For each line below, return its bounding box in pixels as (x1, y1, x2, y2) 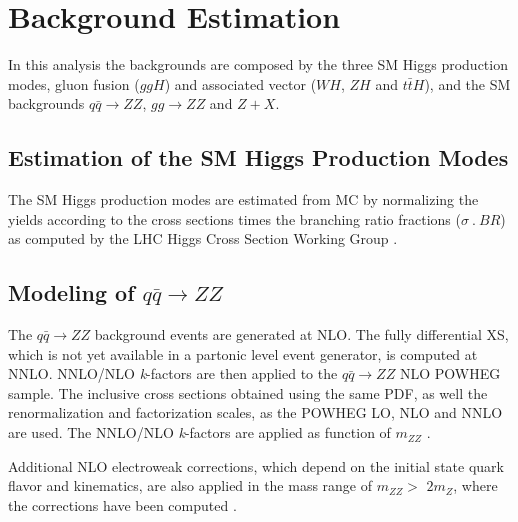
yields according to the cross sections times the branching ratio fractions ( (8, 208, 461, 229)
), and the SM (424, 73, 511, 94)
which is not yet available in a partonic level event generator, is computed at (8, 343, 478, 364)
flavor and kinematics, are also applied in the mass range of (8, 475, 373, 496)
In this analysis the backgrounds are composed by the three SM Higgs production (8, 54, 508, 75)
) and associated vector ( (164, 73, 317, 94)
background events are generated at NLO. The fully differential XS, (94, 324, 509, 345)
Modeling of (8, 277, 135, 308)
